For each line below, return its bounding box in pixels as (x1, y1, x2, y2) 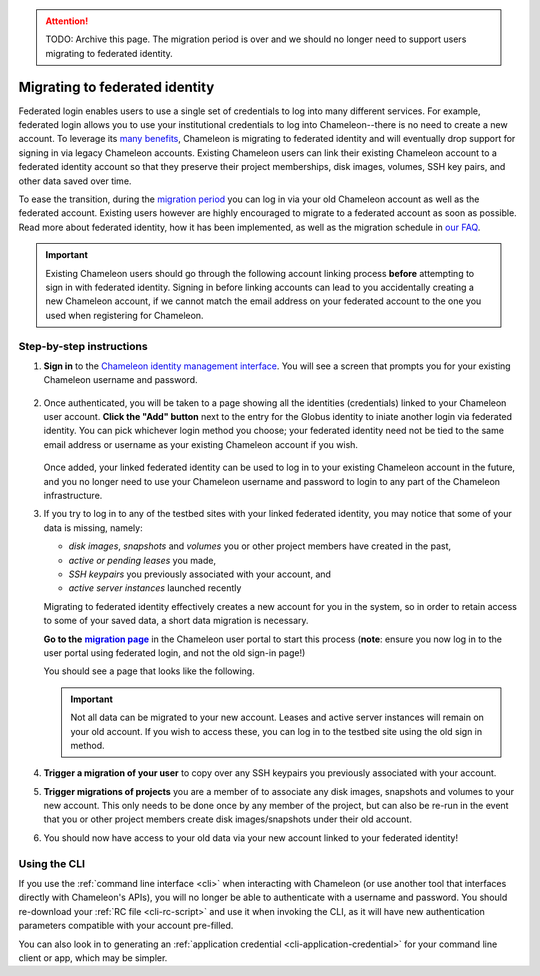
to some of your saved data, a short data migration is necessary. (43, 615, 309, 627)
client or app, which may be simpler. (18, 951, 168, 964)
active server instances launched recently (68, 582, 242, 594)
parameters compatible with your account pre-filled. (18, 920, 234, 932)
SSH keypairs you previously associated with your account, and (68, 568, 332, 580)
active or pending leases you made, (68, 554, 217, 566)
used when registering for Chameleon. (45, 309, 204, 321)
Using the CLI (18, 856, 85, 870)
